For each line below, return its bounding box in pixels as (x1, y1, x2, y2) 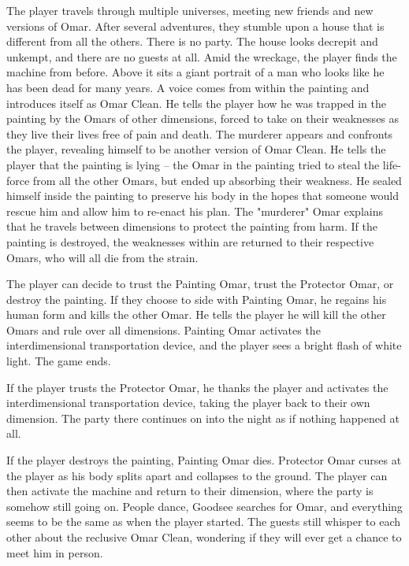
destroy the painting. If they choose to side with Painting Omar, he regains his (6, 290, 387, 307)
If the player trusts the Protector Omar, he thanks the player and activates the (6, 379, 389, 395)
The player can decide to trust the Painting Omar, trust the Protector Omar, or (6, 276, 394, 292)
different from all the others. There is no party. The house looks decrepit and (6, 33, 378, 50)
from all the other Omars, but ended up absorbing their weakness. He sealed (32, 172, 402, 188)
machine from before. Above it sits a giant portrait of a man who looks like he (6, 64, 385, 80)
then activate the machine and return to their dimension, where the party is (6, 483, 374, 499)
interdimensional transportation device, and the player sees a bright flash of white (6, 337, 402, 353)
